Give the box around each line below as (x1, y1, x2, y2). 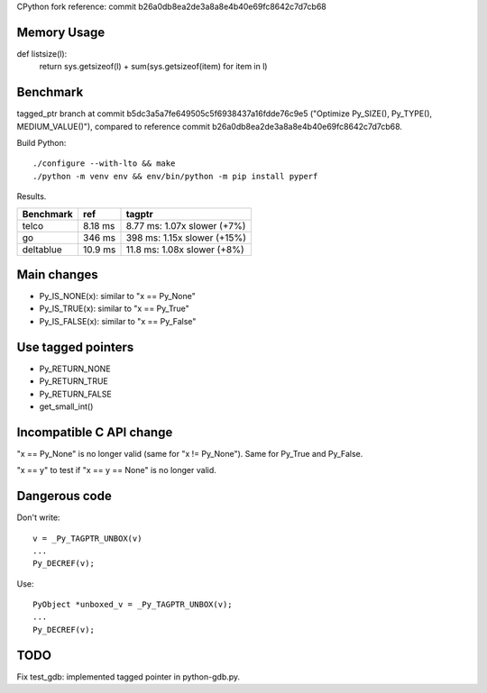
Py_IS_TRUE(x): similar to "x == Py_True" (39, 303, 189, 315)
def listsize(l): (16, 48, 68, 59)
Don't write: (16, 512, 60, 523)
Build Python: (16, 137, 67, 148)
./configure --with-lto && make (32, 159, 176, 169)
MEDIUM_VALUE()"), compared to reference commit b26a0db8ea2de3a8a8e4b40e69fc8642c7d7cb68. (16, 121, 403, 132)
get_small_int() (39, 401, 94, 412)
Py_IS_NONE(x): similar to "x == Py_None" (39, 291, 196, 302)
